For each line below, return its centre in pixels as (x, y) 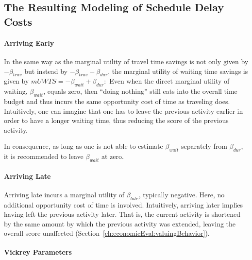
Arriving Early (29, 43)
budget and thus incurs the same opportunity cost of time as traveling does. (117, 101)
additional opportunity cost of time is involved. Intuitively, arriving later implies (124, 204)
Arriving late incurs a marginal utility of (64, 194)
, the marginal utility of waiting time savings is (178, 71)
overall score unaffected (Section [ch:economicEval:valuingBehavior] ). (107, 233)
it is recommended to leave (44, 156)
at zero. (112, 156)
